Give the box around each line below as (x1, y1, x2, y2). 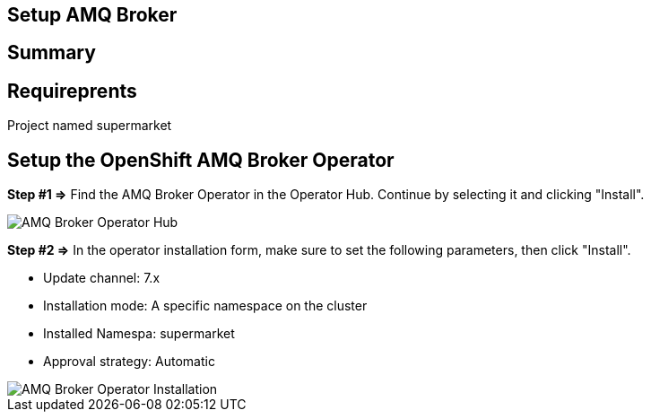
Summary (7, 41, 96, 65)
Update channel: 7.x (43, 270, 161, 286)
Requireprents (7, 79, 137, 102)
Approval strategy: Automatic (43, 354, 215, 370)
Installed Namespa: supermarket (43, 326, 235, 342)
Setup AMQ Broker (7, 4, 178, 26)
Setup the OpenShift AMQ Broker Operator (7, 148, 395, 171)
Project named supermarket (7, 118, 172, 134)
